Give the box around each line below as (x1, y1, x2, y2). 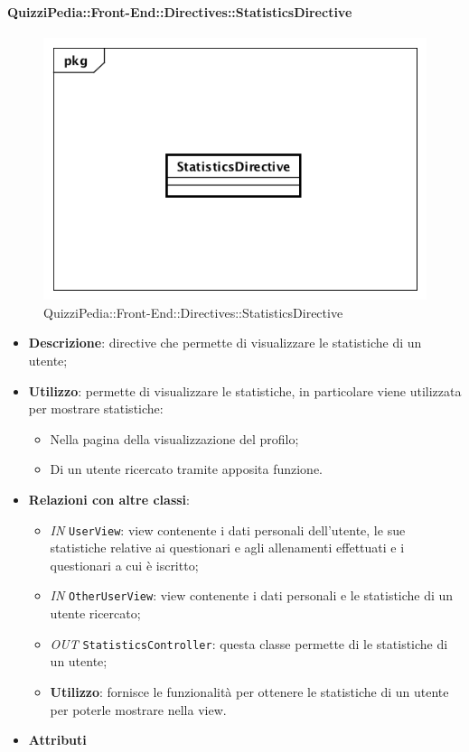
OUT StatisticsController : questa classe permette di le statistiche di (50, 634, 448, 653)
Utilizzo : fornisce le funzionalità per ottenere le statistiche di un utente (50, 682, 449, 701)
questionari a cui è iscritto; (50, 555, 199, 574)
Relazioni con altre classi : (28, 490, 190, 509)
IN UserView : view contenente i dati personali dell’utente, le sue (50, 520, 406, 539)
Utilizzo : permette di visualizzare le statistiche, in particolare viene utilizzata (28, 381, 462, 400)
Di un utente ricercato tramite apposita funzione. (50, 460, 323, 478)
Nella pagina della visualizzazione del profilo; (50, 429, 299, 448)
